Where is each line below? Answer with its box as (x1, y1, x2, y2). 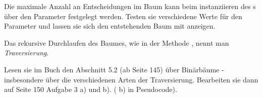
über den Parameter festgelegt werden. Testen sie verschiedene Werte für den (4, 11, 242, 21)
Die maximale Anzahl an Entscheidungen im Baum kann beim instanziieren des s (4, 1, 256, 11)
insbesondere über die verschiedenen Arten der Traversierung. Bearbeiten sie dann (4, 74, 258, 84)
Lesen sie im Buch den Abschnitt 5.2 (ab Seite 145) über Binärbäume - (4, 64, 224, 74)
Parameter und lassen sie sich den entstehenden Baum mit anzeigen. (4, 21, 216, 31)
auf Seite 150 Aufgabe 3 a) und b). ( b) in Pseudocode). (4, 84, 177, 94)
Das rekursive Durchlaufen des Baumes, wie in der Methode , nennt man (4, 37, 229, 48)
